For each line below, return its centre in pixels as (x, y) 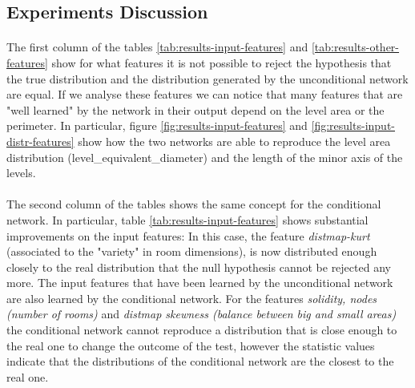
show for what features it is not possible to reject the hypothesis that (222, 62)
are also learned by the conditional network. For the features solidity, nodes (192, 298)
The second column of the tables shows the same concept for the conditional (194, 204)
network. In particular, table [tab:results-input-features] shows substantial (187, 219)
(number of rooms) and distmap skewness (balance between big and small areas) (201, 314)
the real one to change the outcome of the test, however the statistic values (191, 345)
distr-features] (40, 141)
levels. (21, 173)
